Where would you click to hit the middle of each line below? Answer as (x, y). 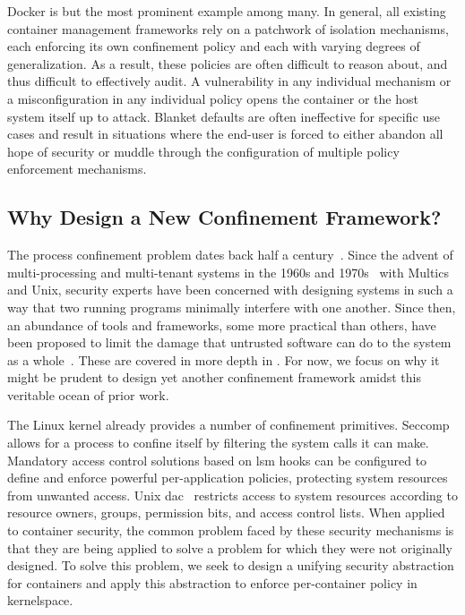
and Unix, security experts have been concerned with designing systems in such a (230, 290)
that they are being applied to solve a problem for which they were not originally (230, 547)
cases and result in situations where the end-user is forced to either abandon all (225, 134)
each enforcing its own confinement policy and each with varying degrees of (214, 46)
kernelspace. (40, 600)
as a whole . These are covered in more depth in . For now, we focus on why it (224, 359)
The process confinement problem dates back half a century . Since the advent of (230, 255)
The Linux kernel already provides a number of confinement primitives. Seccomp (228, 425)
